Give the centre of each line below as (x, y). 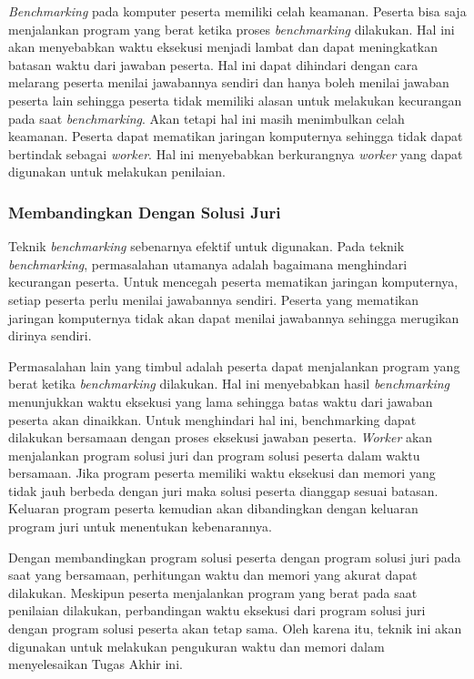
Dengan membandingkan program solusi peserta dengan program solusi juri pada (235, 557)
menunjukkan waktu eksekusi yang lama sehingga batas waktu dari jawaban (221, 401)
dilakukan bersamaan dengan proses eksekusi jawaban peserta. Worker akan (221, 437)
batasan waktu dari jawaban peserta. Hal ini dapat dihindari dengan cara (213, 64)
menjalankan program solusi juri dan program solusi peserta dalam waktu (214, 455)
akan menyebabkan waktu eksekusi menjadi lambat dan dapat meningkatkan (223, 47)
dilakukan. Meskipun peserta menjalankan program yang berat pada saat (213, 592)
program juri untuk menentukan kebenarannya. (140, 527)
